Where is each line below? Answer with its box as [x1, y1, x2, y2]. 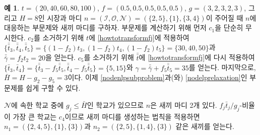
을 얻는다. [45, 52, 76, 62]
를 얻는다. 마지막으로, [188, 62, 256, 73]
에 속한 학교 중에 [11, 99, 64, 110]
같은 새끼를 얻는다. [175, 121, 234, 131]
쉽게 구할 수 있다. [26, 83, 81, 93]
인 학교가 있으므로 [87, 99, 144, 110]
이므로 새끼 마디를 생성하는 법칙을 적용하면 [64, 111, 200, 121]
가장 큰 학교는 [13, 111, 57, 121]
